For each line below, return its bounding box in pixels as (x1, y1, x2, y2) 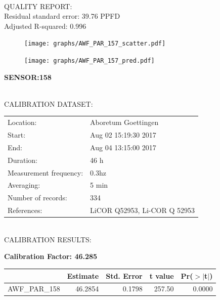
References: (8, 205, 42, 216)
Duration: (8, 154, 37, 165)
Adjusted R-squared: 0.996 (4, 20, 86, 31)
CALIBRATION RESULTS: (4, 234, 92, 244)
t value (149, 270, 174, 281)
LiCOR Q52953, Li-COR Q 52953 (90, 205, 195, 216)
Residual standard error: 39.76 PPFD (4, 11, 120, 21)
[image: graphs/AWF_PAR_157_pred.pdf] (24, 57, 155, 65)
